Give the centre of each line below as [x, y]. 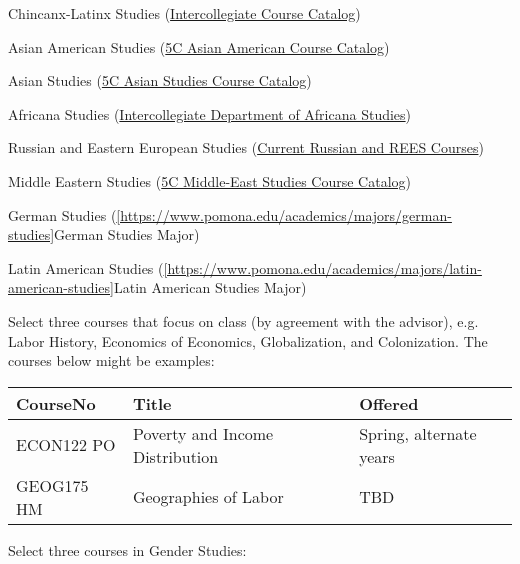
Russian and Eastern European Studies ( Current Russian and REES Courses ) [246, 147]
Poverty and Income [203, 433]
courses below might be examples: [111, 360]
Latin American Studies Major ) [210, 287]
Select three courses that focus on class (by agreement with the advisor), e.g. [243, 320]
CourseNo [56, 403]
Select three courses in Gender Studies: [127, 549]
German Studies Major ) [127, 234]
